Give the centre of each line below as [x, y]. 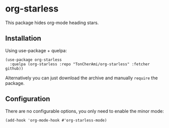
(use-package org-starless [34, 60]
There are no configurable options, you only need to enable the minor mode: [84, 111]
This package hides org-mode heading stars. [52, 23]
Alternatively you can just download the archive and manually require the [81, 78]
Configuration [28, 99]
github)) [14, 68]
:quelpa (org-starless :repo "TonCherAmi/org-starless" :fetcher [80, 64]
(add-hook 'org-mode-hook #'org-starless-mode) [56, 120]
